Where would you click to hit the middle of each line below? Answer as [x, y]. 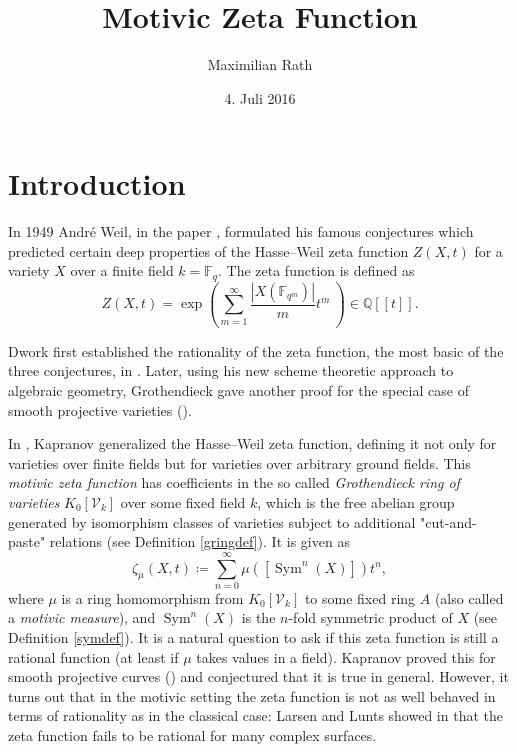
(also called [469, 597]
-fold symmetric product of [370, 617]
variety [29, 270]
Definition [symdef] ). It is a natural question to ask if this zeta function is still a [253, 637]
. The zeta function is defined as [316, 270]
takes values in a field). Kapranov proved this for [346, 656]
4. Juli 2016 [260, 97]
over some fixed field [183, 501]
